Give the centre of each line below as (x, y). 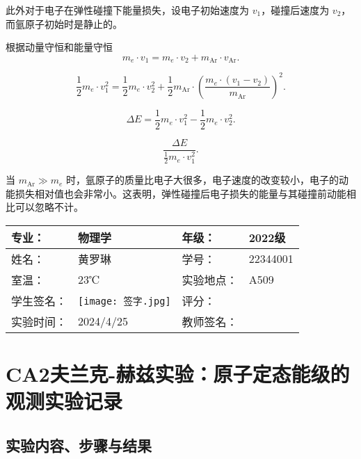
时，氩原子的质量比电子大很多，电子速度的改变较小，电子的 (203, 180)
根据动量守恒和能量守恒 (59, 47)
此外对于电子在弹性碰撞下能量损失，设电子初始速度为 (127, 10)
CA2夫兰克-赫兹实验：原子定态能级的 (178, 374)
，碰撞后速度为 (295, 10)
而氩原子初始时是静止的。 (64, 23)
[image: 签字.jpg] (125, 301)
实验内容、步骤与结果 (79, 445)
